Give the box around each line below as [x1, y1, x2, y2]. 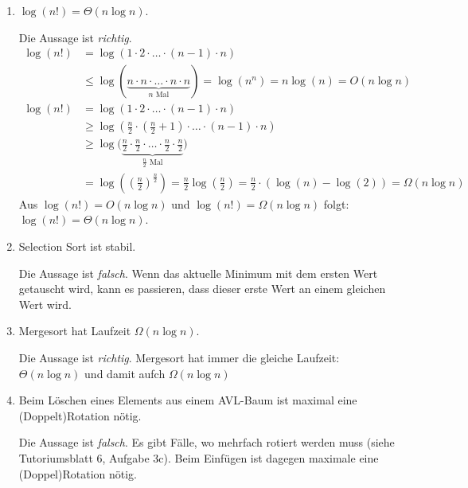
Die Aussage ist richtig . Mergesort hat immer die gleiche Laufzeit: [18, 349, 340, 366]
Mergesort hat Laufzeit [18, 322, 131, 339]
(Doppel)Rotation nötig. [18, 465, 138, 482]
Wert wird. [18, 295, 72, 312]
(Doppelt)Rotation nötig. [18, 407, 142, 424]
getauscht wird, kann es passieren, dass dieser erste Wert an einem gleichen [18, 280, 386, 297]
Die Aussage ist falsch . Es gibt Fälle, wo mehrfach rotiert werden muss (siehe [18, 434, 395, 451]
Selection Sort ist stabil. [18, 238, 136, 255]
